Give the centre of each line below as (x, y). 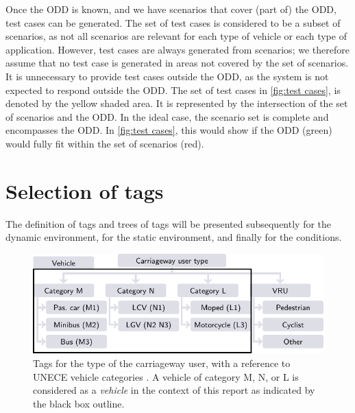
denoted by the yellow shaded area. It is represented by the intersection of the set (177, 103)
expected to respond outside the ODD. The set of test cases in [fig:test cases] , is (173, 90)
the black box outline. (79, 403)
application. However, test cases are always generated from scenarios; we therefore (177, 49)
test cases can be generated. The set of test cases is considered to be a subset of (173, 22)
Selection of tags (85, 190)
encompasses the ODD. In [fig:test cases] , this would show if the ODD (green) (169, 130)
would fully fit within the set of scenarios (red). (105, 143)
